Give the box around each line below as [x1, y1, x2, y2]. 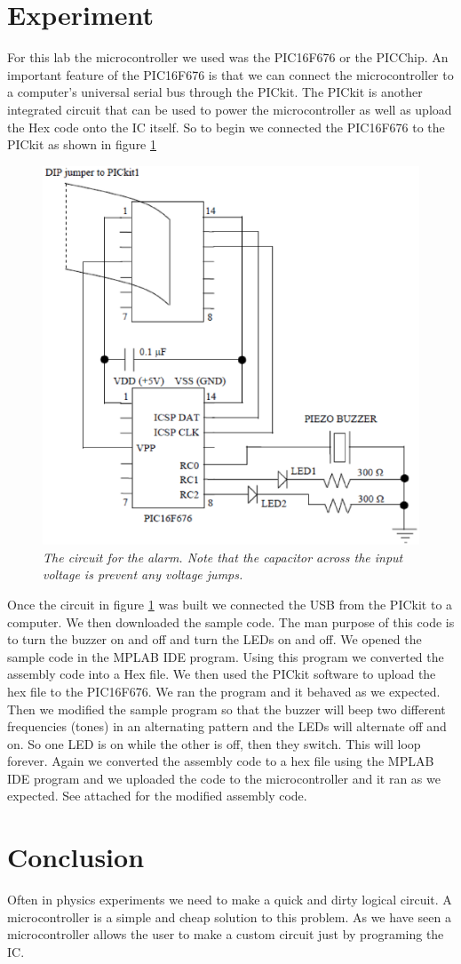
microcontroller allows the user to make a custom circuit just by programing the [7, 925, 444, 944]
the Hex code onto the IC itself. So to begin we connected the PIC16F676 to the [7, 117, 445, 136]
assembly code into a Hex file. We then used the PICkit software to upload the [7, 665, 436, 683]
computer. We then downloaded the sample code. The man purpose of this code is [7, 612, 455, 631]
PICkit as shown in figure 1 [7, 135, 156, 154]
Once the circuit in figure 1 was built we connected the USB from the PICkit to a [7, 594, 453, 613]
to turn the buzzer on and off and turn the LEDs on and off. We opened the [7, 630, 422, 649]
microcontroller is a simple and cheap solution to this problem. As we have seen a [7, 907, 451, 926]
